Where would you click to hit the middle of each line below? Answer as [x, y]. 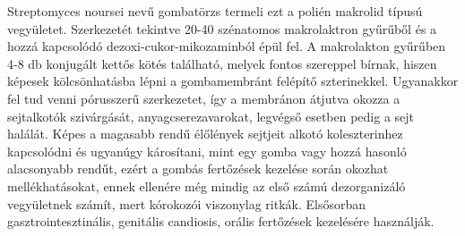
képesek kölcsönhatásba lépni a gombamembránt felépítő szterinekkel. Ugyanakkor [233, 81]
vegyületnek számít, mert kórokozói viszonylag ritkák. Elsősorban [187, 203]
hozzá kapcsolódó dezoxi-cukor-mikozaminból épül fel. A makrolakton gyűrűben [227, 46]
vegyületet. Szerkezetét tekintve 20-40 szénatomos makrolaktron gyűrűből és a [222, 28]
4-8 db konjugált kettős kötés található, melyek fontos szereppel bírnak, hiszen [222, 63]
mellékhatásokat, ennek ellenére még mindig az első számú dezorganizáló [207, 185]
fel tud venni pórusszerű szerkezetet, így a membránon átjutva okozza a [204, 98]
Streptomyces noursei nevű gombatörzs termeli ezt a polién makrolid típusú [215, 11]
